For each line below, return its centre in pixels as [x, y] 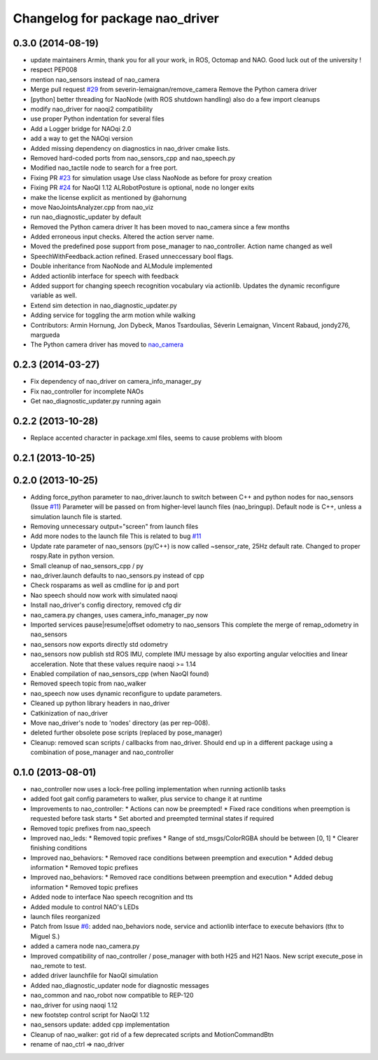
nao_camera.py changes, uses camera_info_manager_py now [119, 615]
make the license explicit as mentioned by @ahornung [108, 197]
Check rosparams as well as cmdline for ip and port [105, 585]
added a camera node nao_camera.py [85, 946]
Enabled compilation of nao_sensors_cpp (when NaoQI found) [120, 673]
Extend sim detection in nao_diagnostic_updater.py [104, 305]
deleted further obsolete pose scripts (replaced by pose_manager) [127, 732]
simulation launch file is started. [76, 516]
